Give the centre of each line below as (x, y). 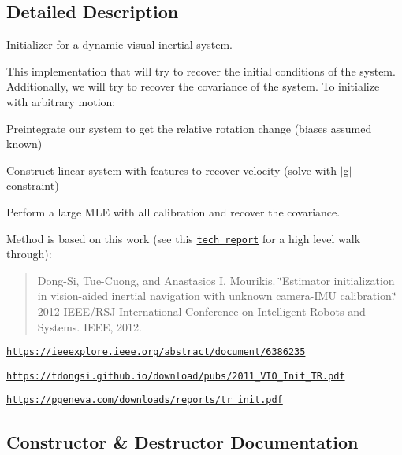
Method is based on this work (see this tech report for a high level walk (184, 238)
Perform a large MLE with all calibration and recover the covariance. (173, 211)
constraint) (33, 185)
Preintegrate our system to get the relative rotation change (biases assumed (189, 128)
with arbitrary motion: (61, 101)
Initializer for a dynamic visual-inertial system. (119, 44)
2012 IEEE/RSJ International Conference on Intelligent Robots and (201, 311)
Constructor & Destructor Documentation (182, 441)
